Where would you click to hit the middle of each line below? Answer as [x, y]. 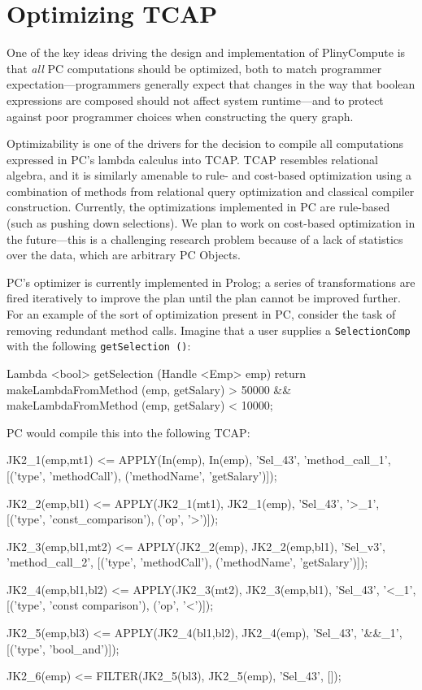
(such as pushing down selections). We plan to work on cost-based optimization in [211, 223]
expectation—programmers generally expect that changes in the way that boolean [211, 84]
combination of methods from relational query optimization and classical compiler [211, 191]
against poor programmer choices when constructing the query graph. [180, 116]
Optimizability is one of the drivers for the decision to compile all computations [205, 143]
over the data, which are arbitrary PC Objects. [124, 255]
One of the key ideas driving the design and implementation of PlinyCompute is [206, 52]
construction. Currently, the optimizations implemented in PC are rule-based [198, 207]
